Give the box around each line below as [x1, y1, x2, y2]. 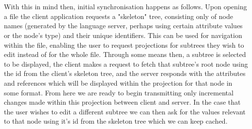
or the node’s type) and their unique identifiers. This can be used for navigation [4, 30, 242, 40]
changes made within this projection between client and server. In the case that [4, 97, 241, 107]
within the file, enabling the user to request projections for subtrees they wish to [4, 39, 244, 50]
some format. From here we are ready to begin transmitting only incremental [4, 87, 234, 97]
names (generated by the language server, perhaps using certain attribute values [4, 20, 243, 31]
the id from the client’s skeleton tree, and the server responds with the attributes [4, 68, 246, 78]
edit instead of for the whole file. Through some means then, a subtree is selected [4, 49, 246, 59]
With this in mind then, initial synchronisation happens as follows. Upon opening [4, 1, 247, 12]
